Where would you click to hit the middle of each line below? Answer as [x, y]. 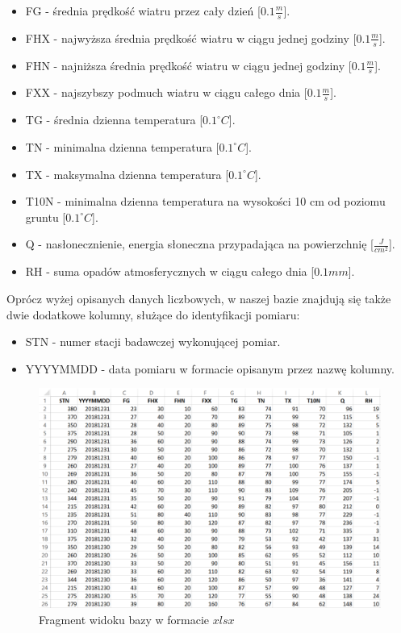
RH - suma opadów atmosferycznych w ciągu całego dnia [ [170, 271]
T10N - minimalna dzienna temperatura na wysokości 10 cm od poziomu [205, 201]
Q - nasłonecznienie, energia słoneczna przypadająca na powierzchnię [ [200, 244]
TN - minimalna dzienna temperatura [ [122, 146]
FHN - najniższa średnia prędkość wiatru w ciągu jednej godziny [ [188, 65]
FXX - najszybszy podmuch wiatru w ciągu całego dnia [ [166, 92]
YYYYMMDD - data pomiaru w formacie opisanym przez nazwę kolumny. [210, 368]
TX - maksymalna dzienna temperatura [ [127, 174]
